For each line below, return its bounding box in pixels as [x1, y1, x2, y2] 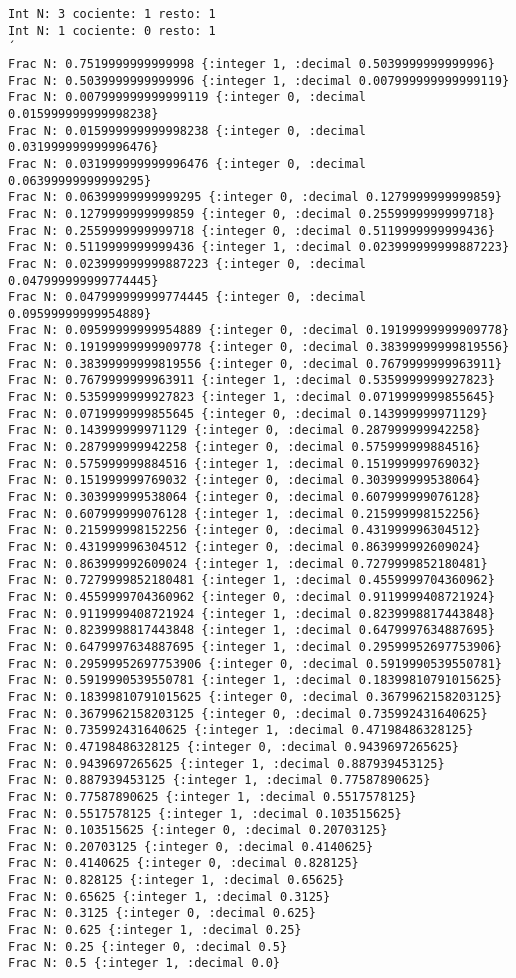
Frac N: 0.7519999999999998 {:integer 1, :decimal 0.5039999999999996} [8, 56, 495, 71]
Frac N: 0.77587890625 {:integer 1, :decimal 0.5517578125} [8, 789, 417, 804]
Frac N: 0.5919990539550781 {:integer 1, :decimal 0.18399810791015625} [8, 673, 502, 688]
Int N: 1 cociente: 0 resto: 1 [8, 23, 216, 38]
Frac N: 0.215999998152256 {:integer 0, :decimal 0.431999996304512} [8, 523, 481, 538]
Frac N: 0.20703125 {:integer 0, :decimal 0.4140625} [8, 839, 374, 854]
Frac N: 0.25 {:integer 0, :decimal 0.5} [8, 939, 288, 954]
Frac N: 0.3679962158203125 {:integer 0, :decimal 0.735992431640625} [8, 706, 488, 721]
